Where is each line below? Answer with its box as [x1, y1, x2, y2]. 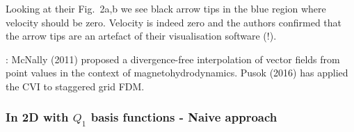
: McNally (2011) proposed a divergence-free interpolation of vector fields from [6, 51, 340, 66]
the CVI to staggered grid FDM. [6, 79, 145, 93]
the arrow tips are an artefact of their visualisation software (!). [6, 28, 277, 43]
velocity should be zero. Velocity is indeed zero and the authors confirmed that [6, 15, 341, 29]
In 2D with [6, 108, 69, 126]
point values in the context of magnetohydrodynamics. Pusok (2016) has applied [6, 65, 348, 80]
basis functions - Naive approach [90, 108, 277, 126]
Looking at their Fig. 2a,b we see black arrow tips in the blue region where [6, 1, 326, 15]
